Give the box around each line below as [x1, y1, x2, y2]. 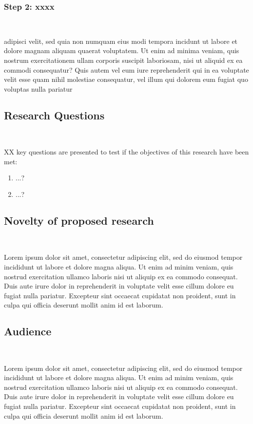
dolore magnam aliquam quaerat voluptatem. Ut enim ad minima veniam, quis [4, 45, 239, 56]
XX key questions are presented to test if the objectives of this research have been [4, 147, 249, 157]
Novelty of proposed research [4, 212, 154, 228]
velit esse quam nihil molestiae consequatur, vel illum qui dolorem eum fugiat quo [4, 74, 248, 84]
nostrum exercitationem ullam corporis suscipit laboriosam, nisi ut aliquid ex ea [4, 55, 243, 65]
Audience [4, 324, 52, 339]
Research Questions [4, 107, 105, 122]
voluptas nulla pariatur [4, 83, 73, 94]
